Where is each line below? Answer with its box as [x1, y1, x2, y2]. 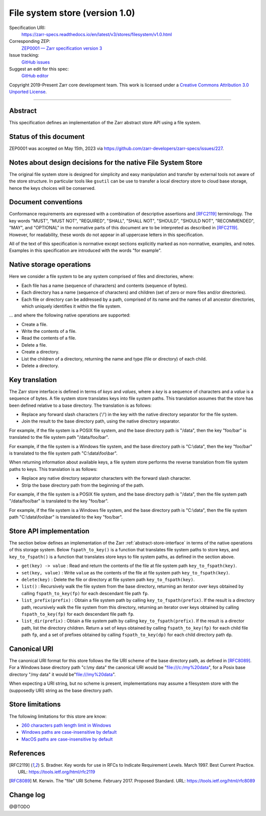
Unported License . [9, 89, 47, 95]
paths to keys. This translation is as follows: [9, 466, 98, 472]
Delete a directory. [21, 363, 59, 369]
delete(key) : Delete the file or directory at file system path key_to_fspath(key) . [21, 577, 195, 583]
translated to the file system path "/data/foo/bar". [9, 434, 109, 440]
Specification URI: [9, 25, 46, 31]
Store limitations [9, 700, 61, 709]
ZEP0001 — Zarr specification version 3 [21, 45, 102, 51]
